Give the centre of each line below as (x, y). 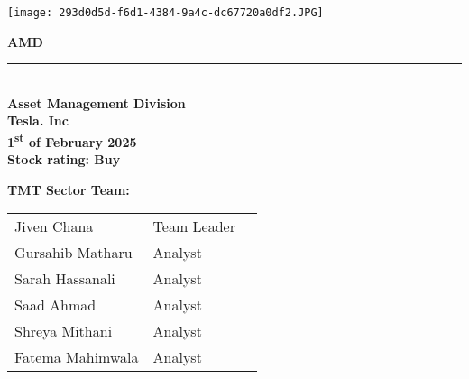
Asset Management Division (97, 102)
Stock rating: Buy (64, 159)
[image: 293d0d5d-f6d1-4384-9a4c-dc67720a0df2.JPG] (166, 13)
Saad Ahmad (55, 305)
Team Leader (194, 226)
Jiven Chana (54, 226)
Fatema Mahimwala (77, 357)
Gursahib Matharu (74, 253)
